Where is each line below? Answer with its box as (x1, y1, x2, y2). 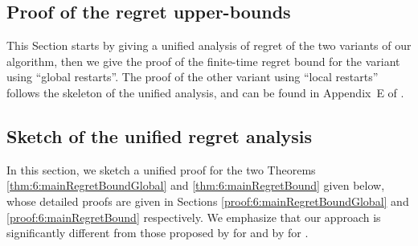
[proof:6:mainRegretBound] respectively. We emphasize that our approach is (6, 208, 381, 225)
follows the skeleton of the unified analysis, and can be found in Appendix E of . (6, 84, 404, 100)
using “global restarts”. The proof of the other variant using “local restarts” (6, 68, 379, 85)
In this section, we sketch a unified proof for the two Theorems (6, 161, 316, 178)
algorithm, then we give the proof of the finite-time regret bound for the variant (6, 52, 400, 69)
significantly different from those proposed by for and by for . (6, 224, 309, 241)
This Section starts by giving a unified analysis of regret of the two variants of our (6, 37, 412, 54)
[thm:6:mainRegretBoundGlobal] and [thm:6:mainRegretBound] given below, (6, 177, 385, 194)
